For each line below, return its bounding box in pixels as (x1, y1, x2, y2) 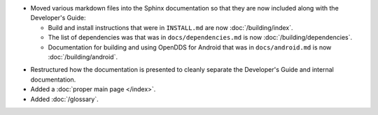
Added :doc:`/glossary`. (30, 95, 99, 103)
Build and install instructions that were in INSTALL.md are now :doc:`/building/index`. (48, 23, 293, 31)
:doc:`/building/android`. (48, 52, 118, 61)
